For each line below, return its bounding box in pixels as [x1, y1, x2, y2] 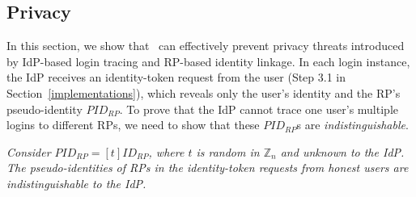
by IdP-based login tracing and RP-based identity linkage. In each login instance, [6, 52, 410, 69]
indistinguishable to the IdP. [6, 174, 146, 191]
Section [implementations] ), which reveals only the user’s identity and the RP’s [6, 84, 401, 101]
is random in [196, 143, 260, 160]
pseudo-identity [6, 100, 83, 117]
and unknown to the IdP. [280, 143, 405, 160]
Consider [6, 143, 51, 160]
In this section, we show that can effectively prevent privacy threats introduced [6, 37, 405, 54]
